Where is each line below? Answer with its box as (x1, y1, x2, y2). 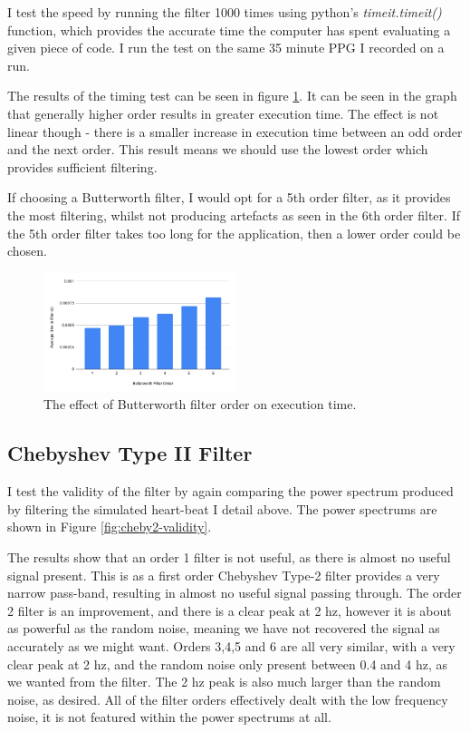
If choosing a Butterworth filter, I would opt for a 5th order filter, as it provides (7, 188, 451, 207)
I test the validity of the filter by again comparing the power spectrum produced (7, 482, 454, 501)
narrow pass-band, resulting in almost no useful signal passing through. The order (7, 583, 462, 602)
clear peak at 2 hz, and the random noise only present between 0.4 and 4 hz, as (7, 654, 448, 673)
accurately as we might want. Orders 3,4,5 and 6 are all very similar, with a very (7, 636, 456, 655)
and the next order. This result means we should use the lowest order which (7, 140, 428, 159)
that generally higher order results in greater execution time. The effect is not (7, 103, 439, 122)
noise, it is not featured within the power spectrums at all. (7, 708, 331, 727)
